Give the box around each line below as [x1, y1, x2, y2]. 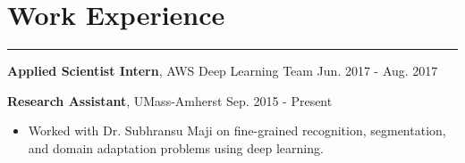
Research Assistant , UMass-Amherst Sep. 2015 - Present [7, 91, 333, 110]
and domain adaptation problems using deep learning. [28, 138, 324, 157]
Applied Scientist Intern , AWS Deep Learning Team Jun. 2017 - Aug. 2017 [7, 61, 438, 80]
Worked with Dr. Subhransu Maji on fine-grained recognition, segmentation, [28, 121, 446, 140]
